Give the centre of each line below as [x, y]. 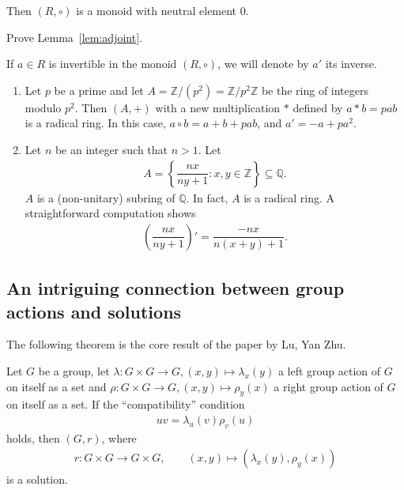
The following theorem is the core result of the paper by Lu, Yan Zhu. [176, 344]
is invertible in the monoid [113, 64]
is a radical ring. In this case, [95, 123]
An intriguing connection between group [176, 288]
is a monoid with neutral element [157, 10]
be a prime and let [99, 90]
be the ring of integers [315, 90]
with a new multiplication [218, 107]
